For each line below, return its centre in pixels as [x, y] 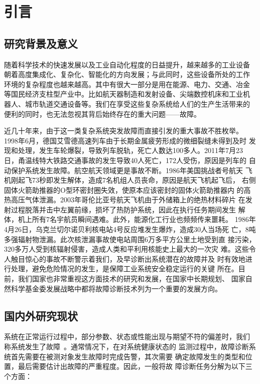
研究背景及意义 [41, 43]
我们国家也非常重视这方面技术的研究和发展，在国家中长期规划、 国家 [132, 279]
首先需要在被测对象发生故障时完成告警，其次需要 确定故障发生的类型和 [128, 356]
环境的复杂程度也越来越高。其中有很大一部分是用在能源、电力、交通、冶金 [127, 84]
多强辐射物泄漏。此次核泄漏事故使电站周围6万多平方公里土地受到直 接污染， [130, 239]
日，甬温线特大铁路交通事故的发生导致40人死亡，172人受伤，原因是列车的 [125, 160]
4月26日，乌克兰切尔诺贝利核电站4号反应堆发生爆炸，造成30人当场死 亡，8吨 [130, 229]
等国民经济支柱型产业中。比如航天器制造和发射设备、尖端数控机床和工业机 [127, 94]
